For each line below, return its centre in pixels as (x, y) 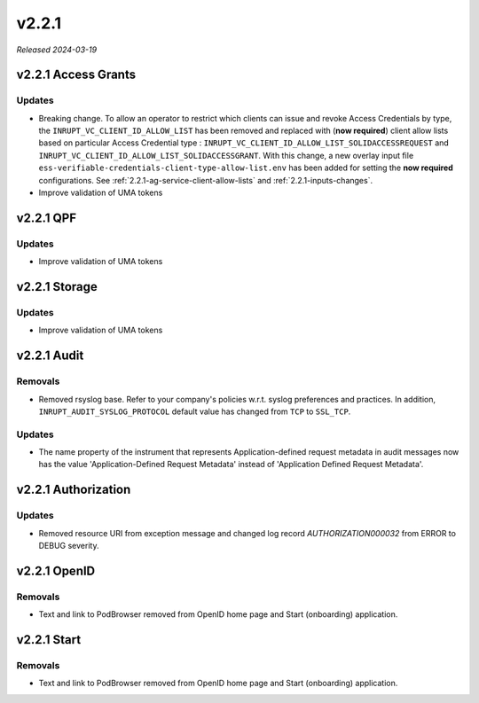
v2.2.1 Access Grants (76, 75)
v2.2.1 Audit (50, 356)
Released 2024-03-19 (57, 50)
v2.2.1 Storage (57, 287)
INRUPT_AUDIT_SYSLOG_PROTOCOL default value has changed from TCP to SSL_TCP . (195, 411)
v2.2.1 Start (49, 640)
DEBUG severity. (69, 545)
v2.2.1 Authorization (74, 490)
